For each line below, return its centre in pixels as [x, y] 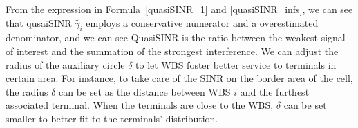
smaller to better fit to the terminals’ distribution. [112, 118]
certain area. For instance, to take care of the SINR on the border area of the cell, [179, 78]
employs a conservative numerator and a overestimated [202, 22]
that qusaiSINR [39, 22]
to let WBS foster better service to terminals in [236, 64]
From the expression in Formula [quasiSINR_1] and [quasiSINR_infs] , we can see [179, 9]
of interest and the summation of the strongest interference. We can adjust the [172, 51]
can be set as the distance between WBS [145, 91]
